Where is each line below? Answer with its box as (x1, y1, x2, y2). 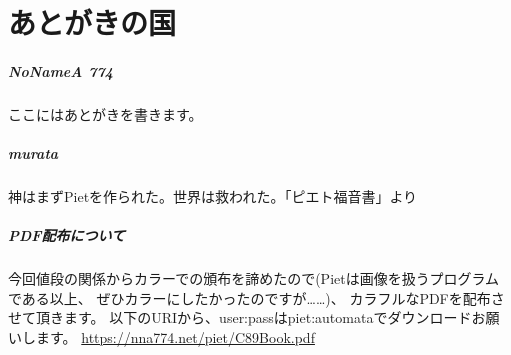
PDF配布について (8, 225, 126, 246)
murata (8, 143, 59, 164)
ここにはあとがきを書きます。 (8, 103, 203, 124)
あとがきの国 (8, 2, 177, 43)
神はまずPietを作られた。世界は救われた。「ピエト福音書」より (8, 186, 418, 207)
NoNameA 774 (8, 60, 114, 81)
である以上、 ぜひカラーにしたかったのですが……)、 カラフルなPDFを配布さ (8, 287, 505, 308)
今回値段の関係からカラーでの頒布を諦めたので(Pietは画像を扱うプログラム (8, 268, 499, 289)
